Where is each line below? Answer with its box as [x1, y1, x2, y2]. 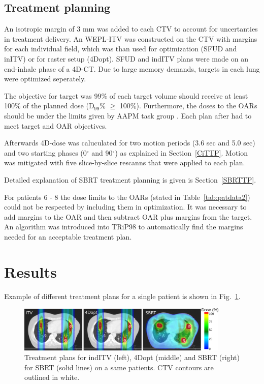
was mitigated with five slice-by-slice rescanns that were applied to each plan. [4, 157, 245, 168]
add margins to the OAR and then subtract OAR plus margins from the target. [4, 211, 252, 222]
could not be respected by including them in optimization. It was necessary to [4, 201, 247, 212]
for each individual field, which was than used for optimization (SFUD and [4, 43, 237, 54]
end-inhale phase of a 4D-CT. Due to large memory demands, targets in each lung [4, 63, 260, 74]
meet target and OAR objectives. [4, 120, 107, 131]
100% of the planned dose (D [4, 100, 94, 111]
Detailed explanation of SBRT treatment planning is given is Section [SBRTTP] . [4, 174, 256, 185]
